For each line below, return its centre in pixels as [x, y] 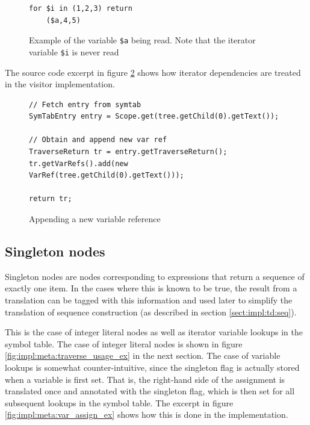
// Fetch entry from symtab [85, 104]
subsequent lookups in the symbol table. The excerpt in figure [119, 402]
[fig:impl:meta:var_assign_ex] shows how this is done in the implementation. [147, 414]
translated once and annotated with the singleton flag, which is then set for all [150, 391]
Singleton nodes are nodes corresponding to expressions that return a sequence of [155, 276]
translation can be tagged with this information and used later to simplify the [149, 300]
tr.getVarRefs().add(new [79, 163]
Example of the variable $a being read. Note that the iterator [142, 40]
